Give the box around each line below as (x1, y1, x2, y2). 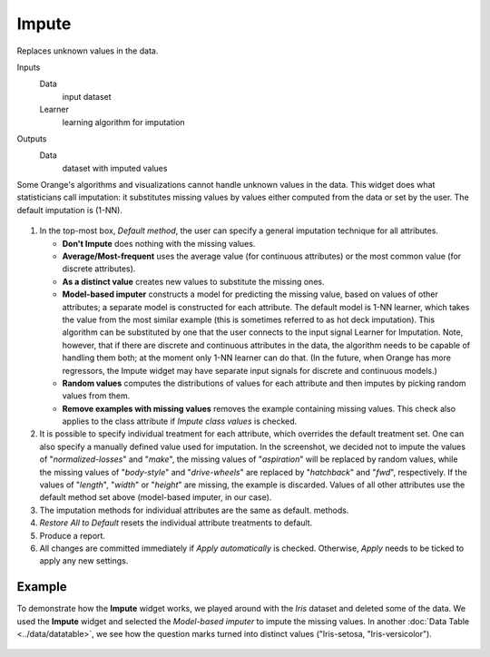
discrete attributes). (62, 263, 136, 274)
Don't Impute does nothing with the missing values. (62, 238, 256, 249)
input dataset (62, 91, 113, 102)
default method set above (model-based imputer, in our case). (39, 492, 272, 503)
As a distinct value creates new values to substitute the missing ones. (62, 276, 325, 287)
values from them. (62, 390, 131, 401)
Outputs (16, 132, 47, 144)
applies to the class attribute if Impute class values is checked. (62, 416, 298, 427)
